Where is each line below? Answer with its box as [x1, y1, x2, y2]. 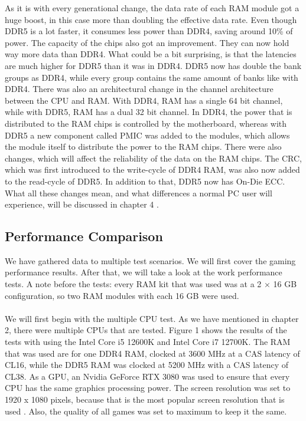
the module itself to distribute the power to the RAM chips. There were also [5, 140, 282, 153]
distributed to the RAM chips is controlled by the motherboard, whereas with [5, 117, 287, 129]
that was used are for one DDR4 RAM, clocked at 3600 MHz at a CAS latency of [5, 347, 300, 359]
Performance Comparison [5, 227, 163, 245]
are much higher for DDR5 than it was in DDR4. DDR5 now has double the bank [5, 59, 302, 71]
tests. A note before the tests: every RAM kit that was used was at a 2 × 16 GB [5, 278, 297, 290]
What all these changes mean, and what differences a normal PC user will [5, 186, 272, 199]
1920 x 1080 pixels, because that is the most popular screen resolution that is [5, 393, 285, 406]
